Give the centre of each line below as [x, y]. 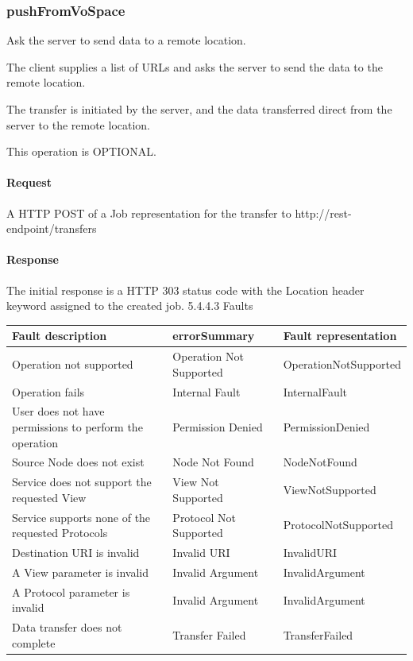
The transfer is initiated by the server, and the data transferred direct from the [199, 109]
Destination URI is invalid [76, 553]
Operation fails [48, 391]
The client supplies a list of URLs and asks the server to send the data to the [195, 66]
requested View [49, 497]
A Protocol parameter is [71, 591]
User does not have [58, 411]
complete [34, 642]
